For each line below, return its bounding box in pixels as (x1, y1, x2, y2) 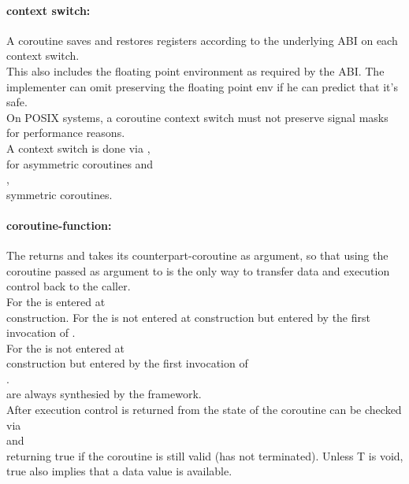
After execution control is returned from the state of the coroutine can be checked (6, 401, 402, 418)
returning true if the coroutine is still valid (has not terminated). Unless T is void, (6, 447, 403, 464)
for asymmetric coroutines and (6, 155, 154, 172)
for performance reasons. (6, 124, 125, 141)
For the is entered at (6, 293, 106, 309)
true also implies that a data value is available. (6, 463, 232, 479)
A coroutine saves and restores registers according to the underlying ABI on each (6, 31, 398, 48)
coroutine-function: (6, 216, 112, 233)
